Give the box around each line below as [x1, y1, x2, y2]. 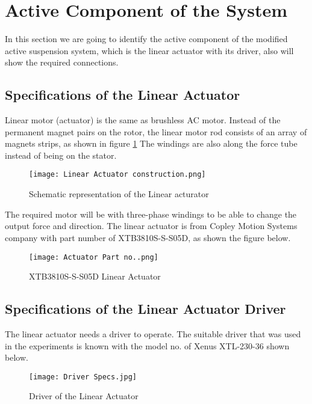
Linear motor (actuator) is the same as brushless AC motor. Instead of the [5, 114, 281, 126]
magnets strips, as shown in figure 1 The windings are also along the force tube [5, 137, 298, 150]
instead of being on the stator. [5, 148, 117, 161]
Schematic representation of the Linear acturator [29, 188, 209, 200]
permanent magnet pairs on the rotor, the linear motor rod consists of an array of [5, 125, 307, 138]
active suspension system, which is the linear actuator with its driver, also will [5, 44, 294, 57]
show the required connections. [5, 56, 119, 69]
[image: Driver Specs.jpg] [29, 372, 137, 381]
